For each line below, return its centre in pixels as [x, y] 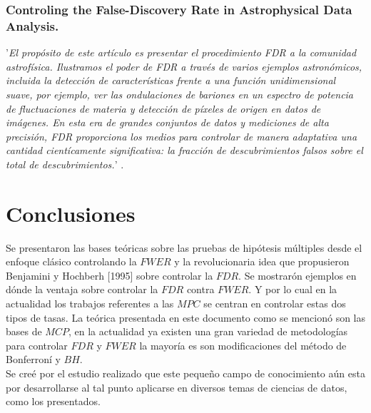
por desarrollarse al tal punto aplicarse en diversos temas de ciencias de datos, [177, 387]
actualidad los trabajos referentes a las [90, 303]
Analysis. [32, 25]
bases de [24, 331]
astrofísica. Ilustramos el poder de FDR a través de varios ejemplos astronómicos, [184, 66]
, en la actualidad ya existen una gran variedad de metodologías [208, 331]
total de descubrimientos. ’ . [65, 164]
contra [200, 289]
